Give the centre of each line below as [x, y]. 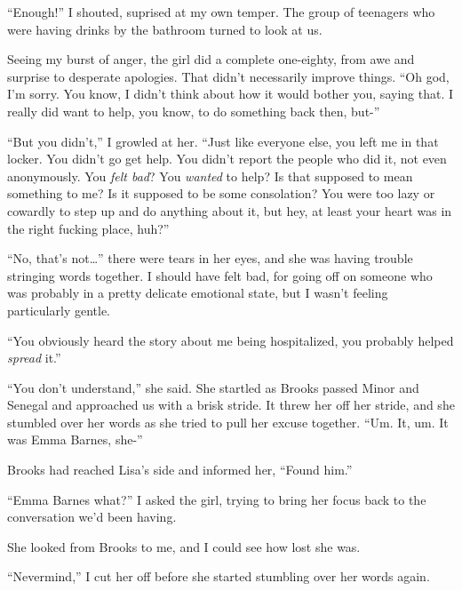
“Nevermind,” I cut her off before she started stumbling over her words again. [219, 576]
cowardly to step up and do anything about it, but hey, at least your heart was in [230, 210]
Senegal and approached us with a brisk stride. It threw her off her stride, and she [231, 405]
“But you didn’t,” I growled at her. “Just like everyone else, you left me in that [223, 141]
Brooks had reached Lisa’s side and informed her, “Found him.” [180, 470]
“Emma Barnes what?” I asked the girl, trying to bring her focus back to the [217, 499]
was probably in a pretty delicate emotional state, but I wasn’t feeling [198, 293]
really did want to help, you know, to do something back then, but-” [194, 111]
